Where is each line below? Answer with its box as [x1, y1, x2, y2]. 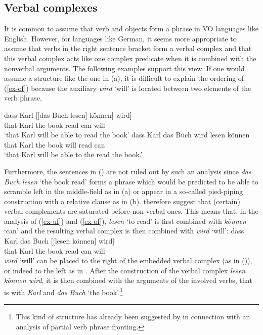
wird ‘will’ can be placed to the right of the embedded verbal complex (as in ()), [4, 255, 252, 266]
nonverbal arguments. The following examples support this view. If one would [4, 63, 245, 73]
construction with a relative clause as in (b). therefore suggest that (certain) [4, 196, 240, 206]
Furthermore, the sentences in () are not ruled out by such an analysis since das [4, 166, 251, 176]
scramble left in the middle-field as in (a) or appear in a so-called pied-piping [4, 186, 243, 197]
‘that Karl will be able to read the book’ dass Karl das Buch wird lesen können [4, 129, 250, 140]
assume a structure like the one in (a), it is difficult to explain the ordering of [4, 73, 244, 83]
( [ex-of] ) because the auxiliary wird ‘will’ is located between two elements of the [4, 82, 251, 93]
